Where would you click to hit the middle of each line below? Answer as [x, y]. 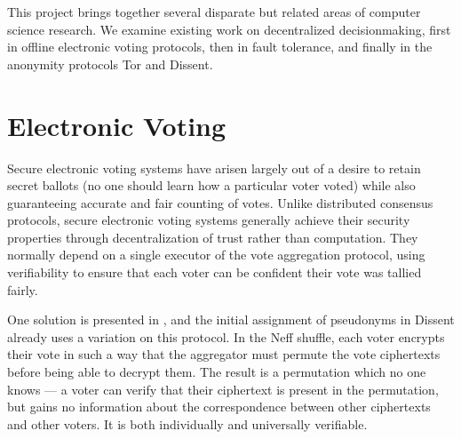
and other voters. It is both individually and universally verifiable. [187, 423]
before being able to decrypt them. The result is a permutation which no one [217, 372]
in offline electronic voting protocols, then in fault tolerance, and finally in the [220, 47]
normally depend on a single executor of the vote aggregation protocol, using [216, 255]
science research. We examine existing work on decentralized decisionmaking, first [229, 29]
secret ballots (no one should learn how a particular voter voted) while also [211, 185]
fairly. [23, 289]
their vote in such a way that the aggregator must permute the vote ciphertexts [224, 354]
